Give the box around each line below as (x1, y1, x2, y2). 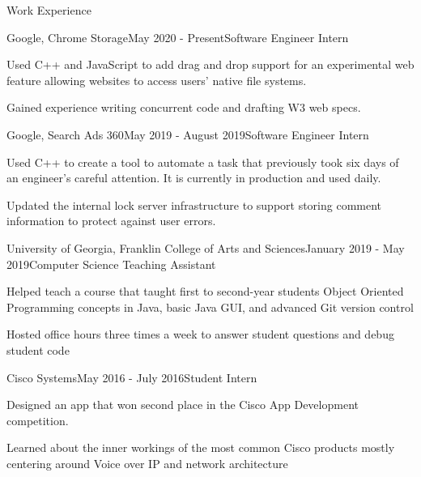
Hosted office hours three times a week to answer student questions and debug (6, 326, 394, 343)
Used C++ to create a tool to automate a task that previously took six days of (6, 153, 399, 170)
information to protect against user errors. (6, 212, 216, 229)
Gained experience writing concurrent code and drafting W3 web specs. (6, 99, 361, 116)
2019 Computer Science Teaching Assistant (6, 255, 216, 272)
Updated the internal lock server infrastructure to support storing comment (6, 196, 382, 213)
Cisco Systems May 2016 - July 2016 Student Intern (6, 368, 257, 385)
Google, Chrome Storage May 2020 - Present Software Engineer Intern (6, 28, 349, 45)
